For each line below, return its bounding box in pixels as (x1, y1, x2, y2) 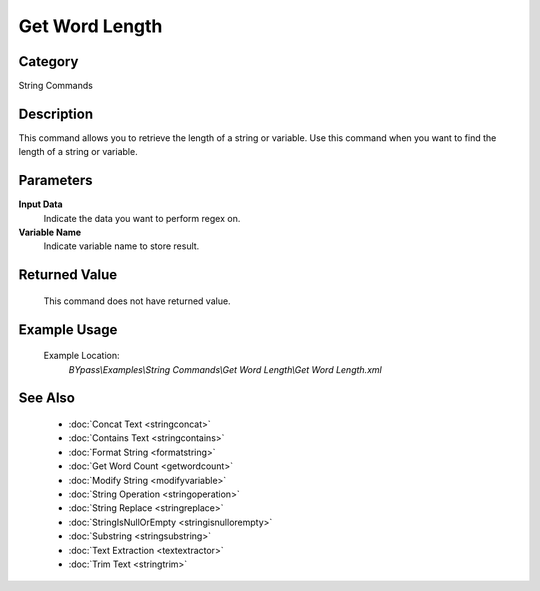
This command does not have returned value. (43, 295, 231, 307)
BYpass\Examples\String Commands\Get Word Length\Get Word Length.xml (68, 363, 382, 375)
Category (18, 53, 79, 70)
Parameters (18, 172, 93, 189)
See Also (18, 390, 75, 407)
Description (18, 105, 94, 122)
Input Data (18, 198, 64, 210)
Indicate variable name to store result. (43, 240, 200, 252)
